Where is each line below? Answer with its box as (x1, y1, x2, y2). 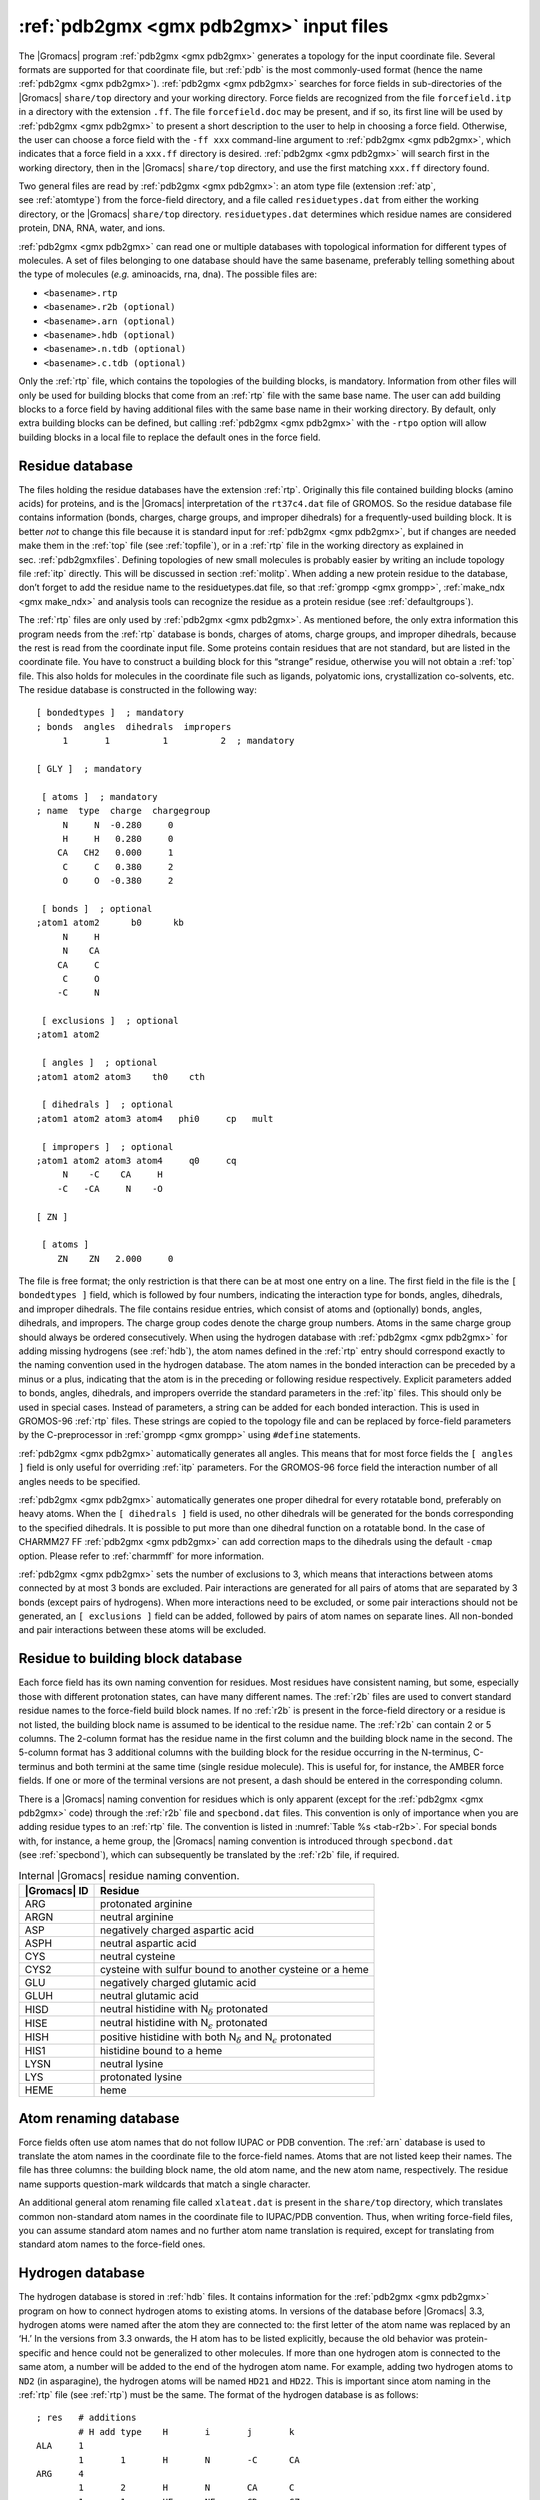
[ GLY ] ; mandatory (36, 763, 142, 775)
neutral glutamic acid (100, 1988, 199, 2002)
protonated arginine (100, 1896, 193, 1910)
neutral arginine (100, 1910, 174, 1924)
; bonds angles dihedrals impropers (36, 721, 232, 732)
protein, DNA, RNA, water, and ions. (18, 222, 166, 234)
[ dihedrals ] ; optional (41, 1099, 174, 1110)
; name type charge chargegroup (36, 805, 211, 817)
